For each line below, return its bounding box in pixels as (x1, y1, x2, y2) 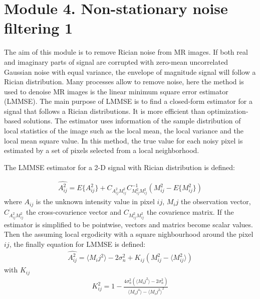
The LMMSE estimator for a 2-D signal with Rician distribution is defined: (4, 162, 235, 172)
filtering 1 (4, 18, 73, 38)
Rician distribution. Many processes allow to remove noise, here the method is (4, 76, 244, 87)
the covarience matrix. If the (146, 206, 234, 217)
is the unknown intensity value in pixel (36, 196, 155, 207)
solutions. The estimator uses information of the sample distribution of (23, 115, 241, 126)
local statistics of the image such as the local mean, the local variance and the (4, 125, 243, 136)
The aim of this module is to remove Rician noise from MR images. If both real (4, 47, 248, 57)
